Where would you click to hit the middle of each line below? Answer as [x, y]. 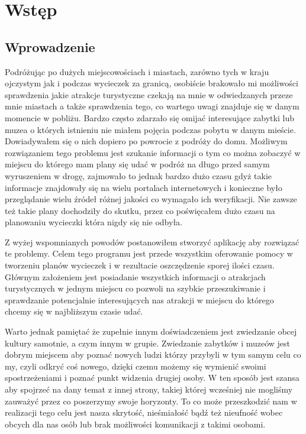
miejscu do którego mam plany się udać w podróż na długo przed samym [137, 164]
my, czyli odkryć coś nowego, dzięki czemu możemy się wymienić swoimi [136, 366]
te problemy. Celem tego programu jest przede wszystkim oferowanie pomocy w [149, 253]
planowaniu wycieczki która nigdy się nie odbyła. [94, 222]
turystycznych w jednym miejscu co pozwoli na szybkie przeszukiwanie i [135, 288]
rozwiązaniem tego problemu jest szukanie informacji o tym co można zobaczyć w [153, 152]
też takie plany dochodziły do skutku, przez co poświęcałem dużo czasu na [140, 210]
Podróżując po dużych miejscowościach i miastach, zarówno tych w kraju [137, 71]
